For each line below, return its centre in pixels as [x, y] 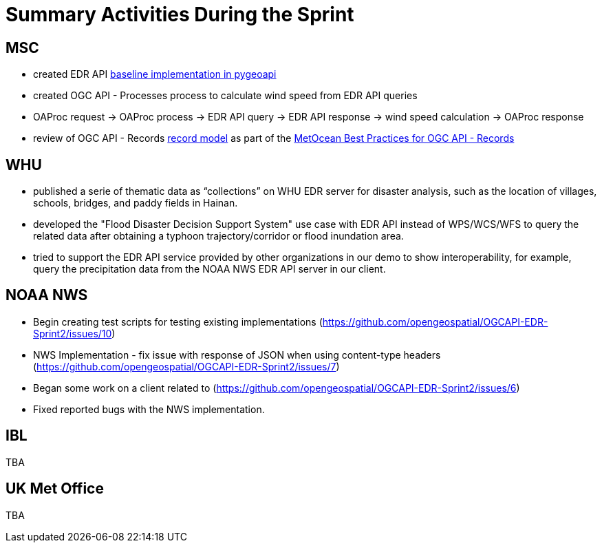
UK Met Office [55, 489]
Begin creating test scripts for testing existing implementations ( [178, 322]
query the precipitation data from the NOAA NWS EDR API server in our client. [209, 269]
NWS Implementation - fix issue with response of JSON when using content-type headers [237, 355]
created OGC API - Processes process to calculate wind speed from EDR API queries [225, 96]
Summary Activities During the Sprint [180, 14]
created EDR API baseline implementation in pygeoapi [155, 74]
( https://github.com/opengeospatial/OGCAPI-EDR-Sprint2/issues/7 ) [186, 366]
